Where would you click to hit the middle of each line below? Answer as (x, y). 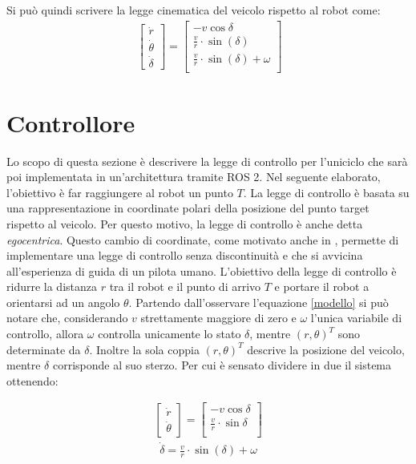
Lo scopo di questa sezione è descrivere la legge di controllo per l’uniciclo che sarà (207, 161)
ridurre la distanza (52, 286)
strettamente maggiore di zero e (218, 318)
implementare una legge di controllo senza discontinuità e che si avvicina (185, 255)
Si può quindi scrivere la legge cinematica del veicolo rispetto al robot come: (194, 10)
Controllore (71, 122)
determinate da (44, 349)
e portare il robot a (322, 286)
